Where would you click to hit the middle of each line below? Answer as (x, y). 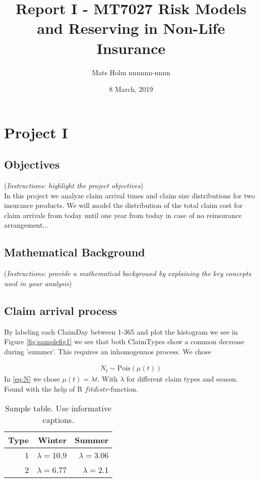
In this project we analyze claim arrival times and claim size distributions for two (129, 195)
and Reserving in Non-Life (131, 28)
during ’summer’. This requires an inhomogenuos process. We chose (108, 351)
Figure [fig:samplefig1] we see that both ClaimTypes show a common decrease (124, 341)
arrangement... (26, 225)
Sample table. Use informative (58, 408)
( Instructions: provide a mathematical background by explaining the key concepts (128, 273)
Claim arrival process (60, 310)
